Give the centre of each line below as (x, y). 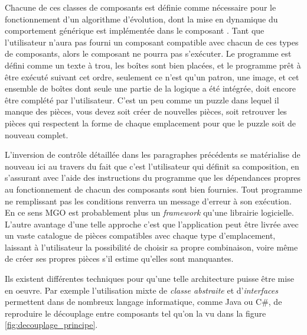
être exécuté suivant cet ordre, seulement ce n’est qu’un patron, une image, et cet (152, 77)
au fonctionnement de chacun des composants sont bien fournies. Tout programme (153, 189)
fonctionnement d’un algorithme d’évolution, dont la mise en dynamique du (141, 19)
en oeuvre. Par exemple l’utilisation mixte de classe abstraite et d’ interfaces (141, 290)
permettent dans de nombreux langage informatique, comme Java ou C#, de (143, 302)
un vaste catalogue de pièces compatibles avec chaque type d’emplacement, (140, 235)
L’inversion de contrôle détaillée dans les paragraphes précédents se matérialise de (153, 155)
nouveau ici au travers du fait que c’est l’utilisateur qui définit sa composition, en (152, 166)
